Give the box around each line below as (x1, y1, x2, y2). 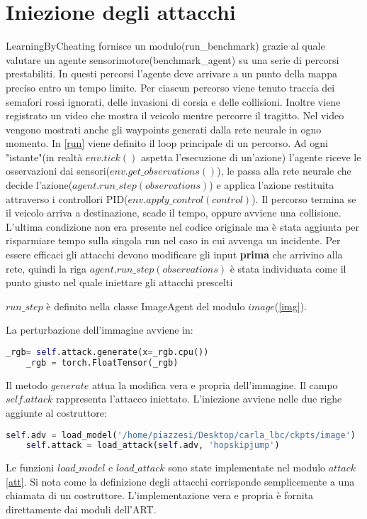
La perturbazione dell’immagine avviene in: (6, 322, 193, 337)
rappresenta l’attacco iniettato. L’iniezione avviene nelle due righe (56, 391, 342, 406)
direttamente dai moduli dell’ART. (6, 502, 157, 517)
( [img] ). (274, 298, 307, 313)
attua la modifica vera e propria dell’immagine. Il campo (91, 377, 338, 392)
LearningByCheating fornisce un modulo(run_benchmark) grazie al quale (6, 38, 325, 53)
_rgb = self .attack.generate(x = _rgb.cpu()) (6, 347, 209, 357)
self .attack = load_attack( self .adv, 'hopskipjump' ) (26, 440, 280, 451)
